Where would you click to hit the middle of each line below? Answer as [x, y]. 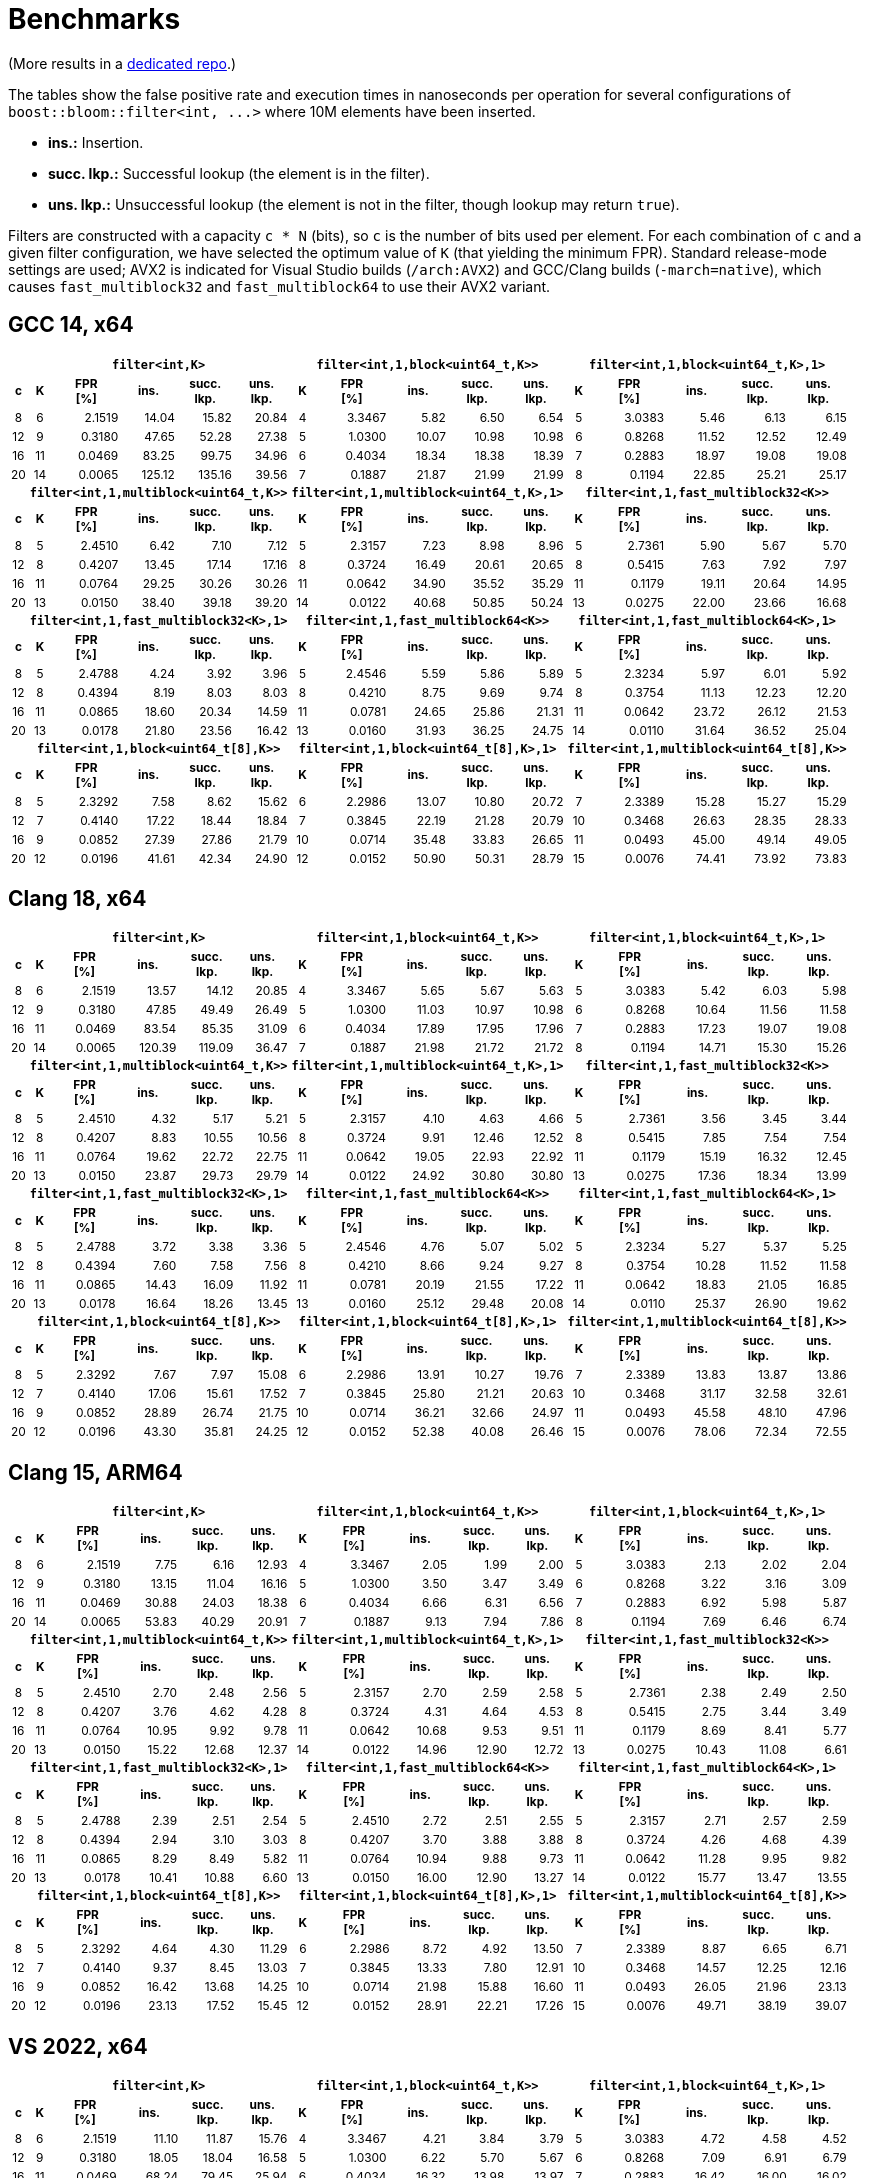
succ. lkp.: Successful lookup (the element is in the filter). [239, 173]
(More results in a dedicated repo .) [122, 63]
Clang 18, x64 [77, 899]
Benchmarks [94, 19]
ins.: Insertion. [96, 142]
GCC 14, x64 [71, 325]
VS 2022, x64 [78, 2046]
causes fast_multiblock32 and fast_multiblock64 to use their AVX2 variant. [279, 286]
